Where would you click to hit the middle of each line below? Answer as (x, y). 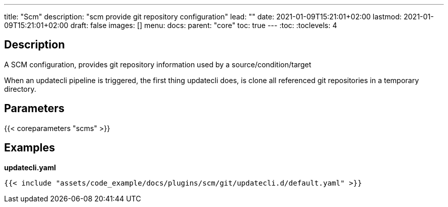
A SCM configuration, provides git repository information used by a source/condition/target (158, 64)
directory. (20, 89)
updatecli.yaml (30, 167)
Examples (30, 148)
